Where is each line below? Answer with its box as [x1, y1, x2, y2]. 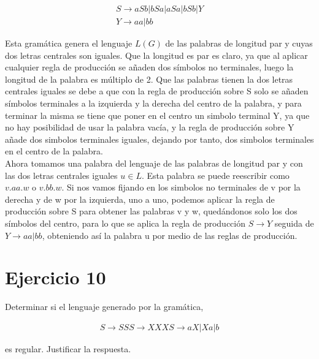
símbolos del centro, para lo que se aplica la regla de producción [5, 216, 245, 229]
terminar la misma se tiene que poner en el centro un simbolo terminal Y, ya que [5, 108, 310, 121]
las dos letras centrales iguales [5, 168, 118, 181]
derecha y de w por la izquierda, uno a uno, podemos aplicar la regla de [5, 192, 275, 205]
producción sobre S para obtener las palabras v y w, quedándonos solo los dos [5, 205, 298, 217]
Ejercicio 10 [5, 265, 106, 290]
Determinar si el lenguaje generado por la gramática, [5, 300, 204, 313]
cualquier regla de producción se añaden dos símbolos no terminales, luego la [5, 61, 294, 74]
